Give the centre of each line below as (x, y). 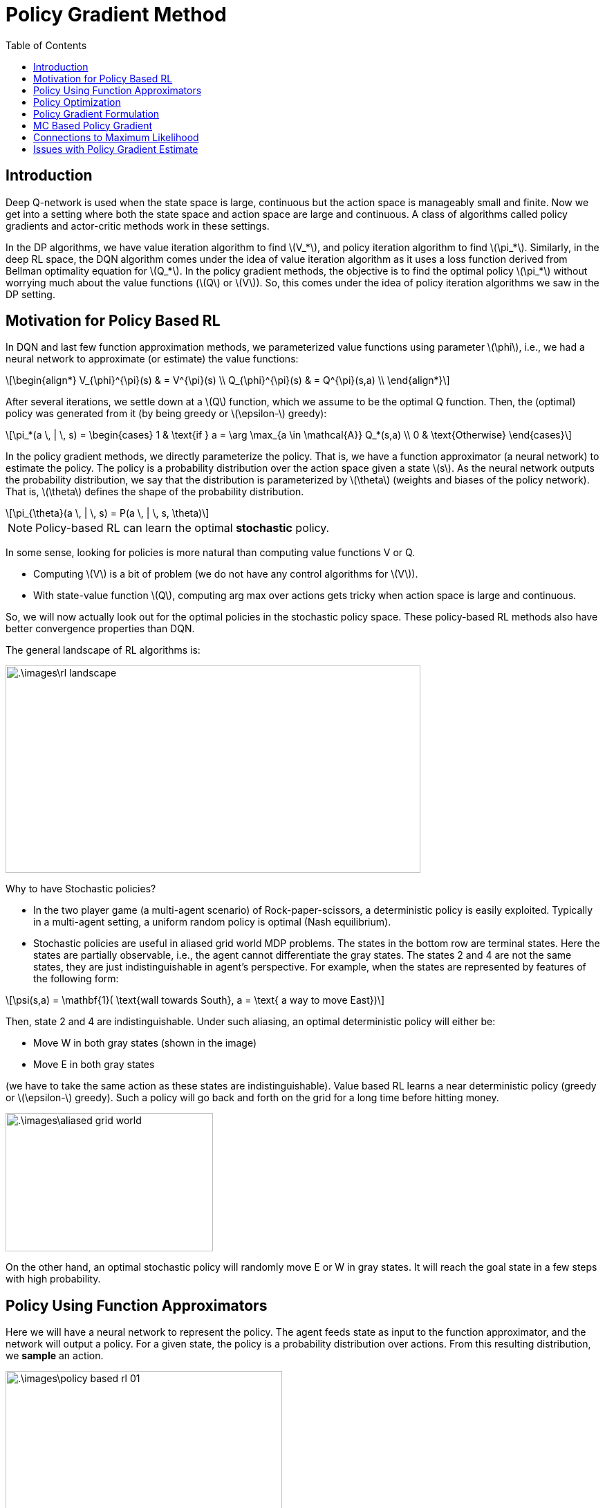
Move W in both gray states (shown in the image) (145, 1043)
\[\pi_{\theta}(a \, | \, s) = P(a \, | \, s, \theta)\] (108, 513)
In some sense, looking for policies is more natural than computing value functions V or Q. (211, 553)
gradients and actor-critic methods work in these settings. (138, 226)
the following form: (76, 979)
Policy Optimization (77, 102)
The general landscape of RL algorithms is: (103, 650)
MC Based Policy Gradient (93, 125)
